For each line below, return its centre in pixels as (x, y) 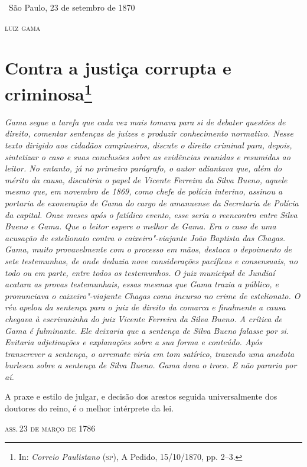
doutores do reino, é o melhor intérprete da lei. (89, 408)
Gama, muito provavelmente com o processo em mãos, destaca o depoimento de (148, 249)
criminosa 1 (49, 92)
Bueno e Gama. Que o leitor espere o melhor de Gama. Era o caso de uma (141, 226)
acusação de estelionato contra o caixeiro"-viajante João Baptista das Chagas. (145, 237)
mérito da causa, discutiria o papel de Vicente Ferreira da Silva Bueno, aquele (146, 179)
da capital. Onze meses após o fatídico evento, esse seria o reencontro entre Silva (151, 214)
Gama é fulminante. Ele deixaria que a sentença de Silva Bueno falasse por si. (147, 330)
